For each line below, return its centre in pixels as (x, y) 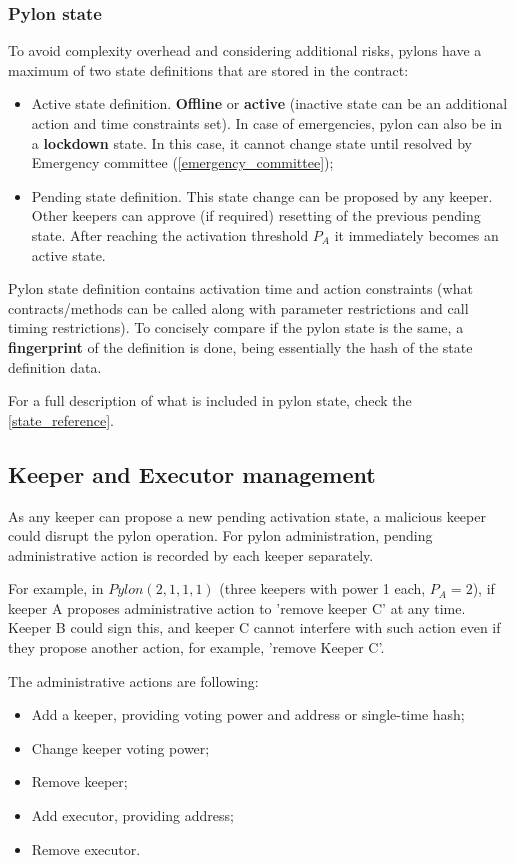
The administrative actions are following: (133, 680)
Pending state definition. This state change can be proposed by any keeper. (262, 195)
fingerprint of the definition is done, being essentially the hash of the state (240, 346)
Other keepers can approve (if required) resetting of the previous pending (256, 215)
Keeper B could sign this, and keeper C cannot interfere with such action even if (254, 627)
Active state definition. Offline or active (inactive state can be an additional (269, 103)
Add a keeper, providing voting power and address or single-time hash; (248, 714)
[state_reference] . (61, 419)
